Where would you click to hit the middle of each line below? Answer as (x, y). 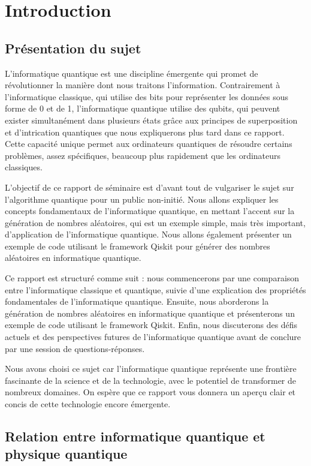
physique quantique (66, 454)
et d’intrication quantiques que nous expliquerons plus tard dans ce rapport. (145, 132)
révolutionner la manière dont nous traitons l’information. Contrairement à (143, 85)
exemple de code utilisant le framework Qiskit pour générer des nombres (138, 246)
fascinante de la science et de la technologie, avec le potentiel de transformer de (150, 380)
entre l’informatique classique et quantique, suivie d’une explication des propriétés (155, 289)
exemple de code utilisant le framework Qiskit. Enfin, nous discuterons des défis (151, 325)
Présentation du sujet (73, 48)
